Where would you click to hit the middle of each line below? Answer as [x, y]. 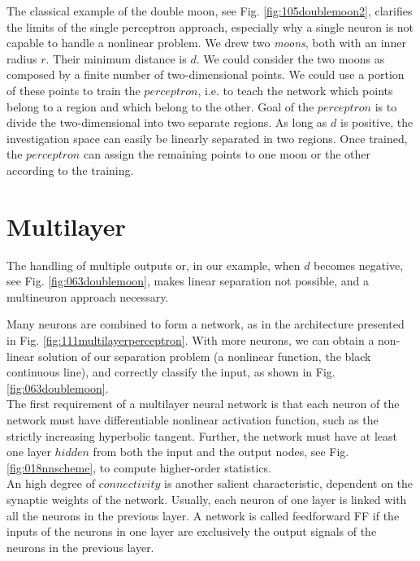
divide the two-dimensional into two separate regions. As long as [167, 122]
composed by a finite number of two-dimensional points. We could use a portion [206, 74]
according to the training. [70, 170]
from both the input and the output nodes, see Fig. [221, 452]
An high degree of [51, 483]
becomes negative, [359, 265]
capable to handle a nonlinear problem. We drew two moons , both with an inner [206, 43]
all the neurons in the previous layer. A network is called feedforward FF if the [203, 515]
